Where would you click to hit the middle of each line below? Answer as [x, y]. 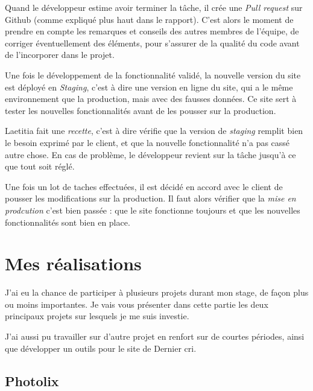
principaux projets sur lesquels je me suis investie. [97, 316]
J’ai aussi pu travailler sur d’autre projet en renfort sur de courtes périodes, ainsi [155, 336]
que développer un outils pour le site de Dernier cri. [101, 348]
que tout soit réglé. [40, 166]
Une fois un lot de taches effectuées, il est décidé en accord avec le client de [144, 186]
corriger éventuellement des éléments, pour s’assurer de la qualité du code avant [152, 43]
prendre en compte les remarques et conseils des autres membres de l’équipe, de [152, 31]
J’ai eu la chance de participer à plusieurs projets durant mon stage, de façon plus [157, 292]
